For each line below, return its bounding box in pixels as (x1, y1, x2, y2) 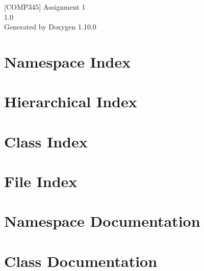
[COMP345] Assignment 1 (4, 2, 86, 12)
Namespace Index (4, 51, 131, 72)
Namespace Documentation (4, 210, 200, 231)
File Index (4, 171, 78, 192)
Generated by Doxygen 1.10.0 (4, 21, 96, 32)
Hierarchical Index (4, 91, 137, 112)
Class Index (4, 131, 88, 152)
